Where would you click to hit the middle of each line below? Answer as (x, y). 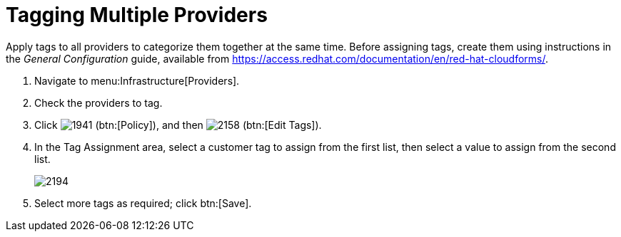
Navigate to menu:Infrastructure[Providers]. (137, 80)
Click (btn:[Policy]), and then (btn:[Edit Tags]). (178, 125)
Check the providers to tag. (99, 102)
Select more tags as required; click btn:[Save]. (143, 203)
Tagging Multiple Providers (137, 15)
